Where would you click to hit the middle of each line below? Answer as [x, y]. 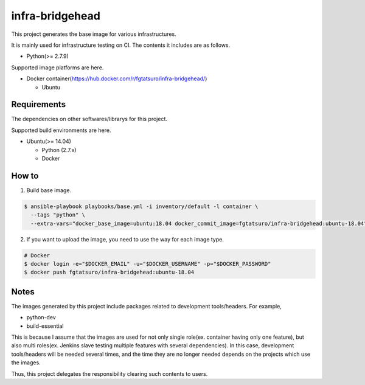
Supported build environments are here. [61, 130]
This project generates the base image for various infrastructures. [94, 34]
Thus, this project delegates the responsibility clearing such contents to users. [109, 373]
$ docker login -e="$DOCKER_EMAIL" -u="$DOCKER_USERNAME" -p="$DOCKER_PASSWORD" [148, 264]
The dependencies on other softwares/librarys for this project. [89, 119]
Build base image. [49, 190]
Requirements [39, 104]
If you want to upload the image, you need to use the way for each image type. [125, 239]
